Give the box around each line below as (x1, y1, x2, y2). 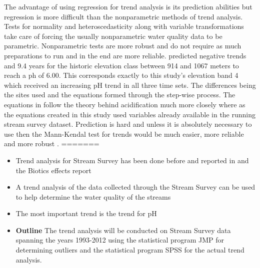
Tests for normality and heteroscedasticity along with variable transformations (4, 21, 244, 31)
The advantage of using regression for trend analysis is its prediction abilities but (4, 1, 252, 11)
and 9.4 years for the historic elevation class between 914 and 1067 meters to (4, 60, 239, 70)
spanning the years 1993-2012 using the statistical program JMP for (15, 235, 224, 245)
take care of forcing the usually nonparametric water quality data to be (4, 30, 222, 41)
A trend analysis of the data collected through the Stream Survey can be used (15, 182, 255, 192)
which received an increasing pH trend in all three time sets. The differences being (4, 79, 256, 90)
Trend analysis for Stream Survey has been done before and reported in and (15, 155, 249, 165)
